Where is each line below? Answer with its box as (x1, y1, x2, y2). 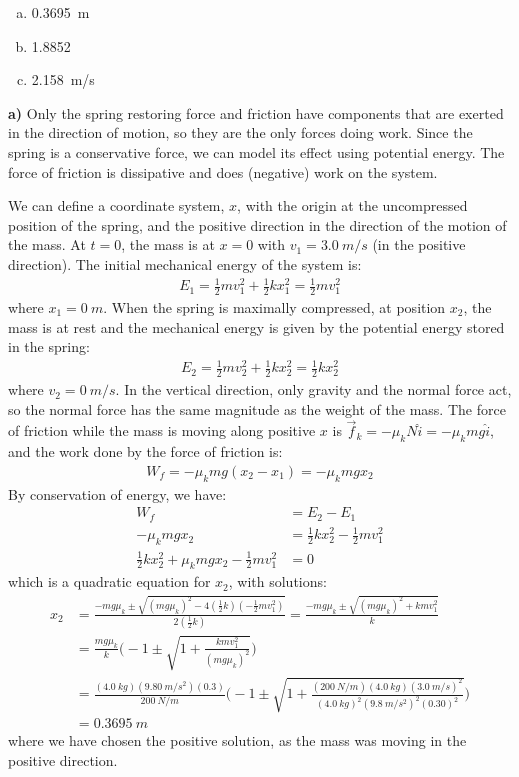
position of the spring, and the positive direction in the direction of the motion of (8, 214, 507, 235)
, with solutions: (228, 571, 327, 592)
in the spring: (8, 336, 90, 357)
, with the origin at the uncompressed (237, 195, 468, 216)
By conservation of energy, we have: (8, 483, 227, 504)
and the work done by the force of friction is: (8, 441, 283, 462)
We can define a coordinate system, (8, 195, 225, 216)
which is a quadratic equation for (8, 571, 211, 592)
